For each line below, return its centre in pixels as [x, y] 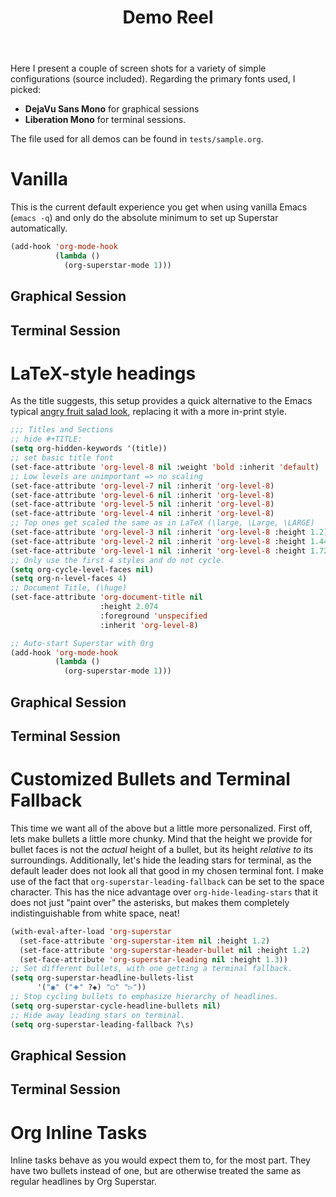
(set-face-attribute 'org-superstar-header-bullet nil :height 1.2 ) [165, 950]
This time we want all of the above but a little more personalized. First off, [161, 828]
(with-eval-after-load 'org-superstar [91, 931]
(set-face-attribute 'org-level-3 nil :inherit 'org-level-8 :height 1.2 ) [169, 532]
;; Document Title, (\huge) [69, 588]
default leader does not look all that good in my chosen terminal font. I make [167, 870]
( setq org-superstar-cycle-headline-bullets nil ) [116, 1006]
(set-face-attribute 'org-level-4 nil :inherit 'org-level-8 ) [142, 514]
